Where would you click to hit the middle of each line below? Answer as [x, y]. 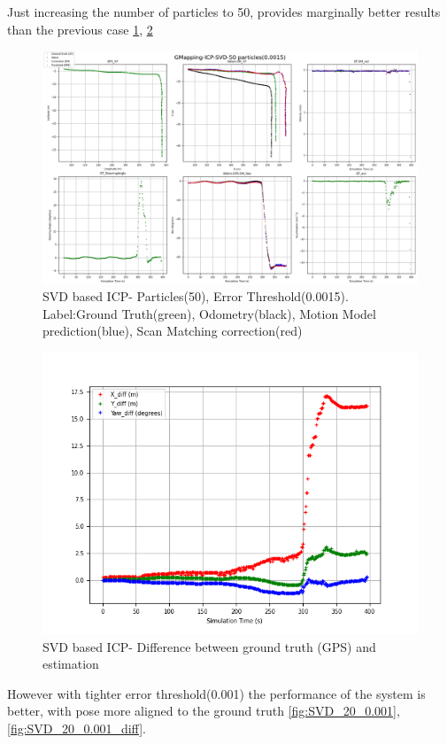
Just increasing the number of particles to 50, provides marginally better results [224, 12]
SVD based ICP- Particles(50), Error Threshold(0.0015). [196, 296]
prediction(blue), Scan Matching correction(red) [173, 331]
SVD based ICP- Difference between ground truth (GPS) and [209, 646]
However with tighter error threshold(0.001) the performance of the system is [216, 693]
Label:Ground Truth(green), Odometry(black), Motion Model [209, 313]
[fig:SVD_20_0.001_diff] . [77, 728]
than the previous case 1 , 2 [80, 29]
